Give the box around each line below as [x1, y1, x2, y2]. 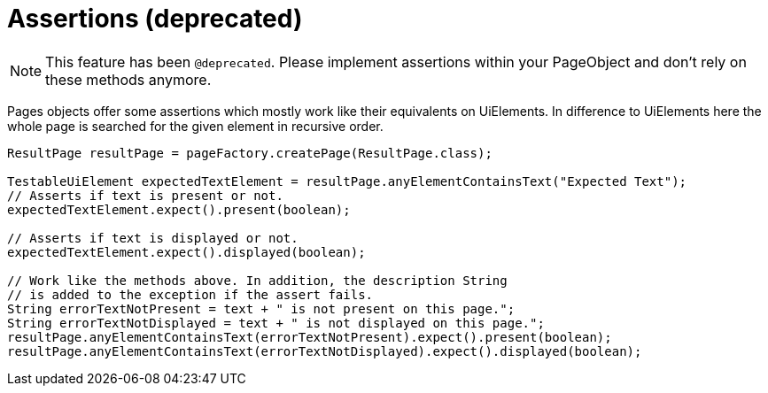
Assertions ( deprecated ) [7, 4, 303, 34]
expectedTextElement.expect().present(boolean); [7, 202, 351, 217]
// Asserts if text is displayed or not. [7, 230, 299, 245]
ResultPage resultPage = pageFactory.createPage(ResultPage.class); [7, 145, 493, 160]
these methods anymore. [45, 70, 212, 89]
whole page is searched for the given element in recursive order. [7, 118, 384, 134]
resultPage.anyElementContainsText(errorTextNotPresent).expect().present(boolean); [7, 329, 612, 344]
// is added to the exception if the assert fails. [7, 287, 374, 302]
